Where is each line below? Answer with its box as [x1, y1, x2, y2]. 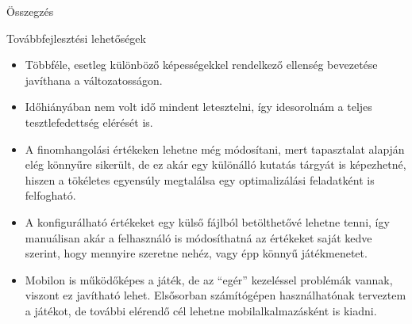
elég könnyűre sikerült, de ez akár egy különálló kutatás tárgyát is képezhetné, [25, 156, 406, 173]
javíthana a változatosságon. [25, 71, 163, 88]
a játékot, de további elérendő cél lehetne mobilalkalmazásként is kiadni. [25, 302, 377, 318]
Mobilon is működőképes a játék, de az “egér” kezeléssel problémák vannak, [25, 271, 393, 288]
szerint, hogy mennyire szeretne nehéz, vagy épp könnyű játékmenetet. [25, 245, 368, 261]
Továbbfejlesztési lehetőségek [6, 29, 146, 46]
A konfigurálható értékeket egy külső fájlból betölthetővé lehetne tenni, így [25, 213, 390, 230]
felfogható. [25, 187, 76, 204]
